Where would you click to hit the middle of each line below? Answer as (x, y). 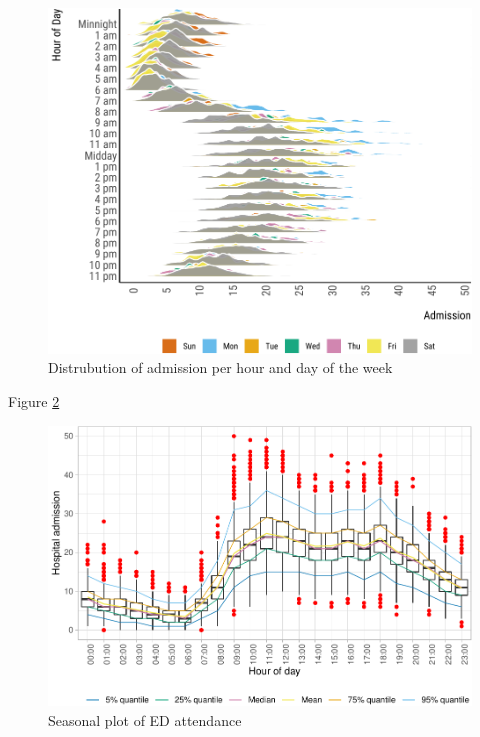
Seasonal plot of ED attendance (145, 720)
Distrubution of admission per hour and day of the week (220, 367)
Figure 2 (34, 400)
